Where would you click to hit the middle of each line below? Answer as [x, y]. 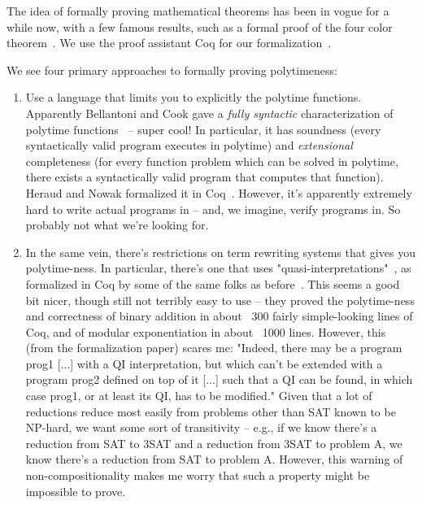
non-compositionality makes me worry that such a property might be [198, 475]
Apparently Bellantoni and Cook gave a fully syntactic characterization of [209, 113]
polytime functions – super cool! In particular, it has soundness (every [203, 129]
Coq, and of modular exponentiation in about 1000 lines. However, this [206, 331]
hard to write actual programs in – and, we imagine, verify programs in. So [213, 209]
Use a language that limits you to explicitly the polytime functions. [194, 97]
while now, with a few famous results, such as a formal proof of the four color [200, 26]
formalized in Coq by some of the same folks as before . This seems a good [213, 283]
